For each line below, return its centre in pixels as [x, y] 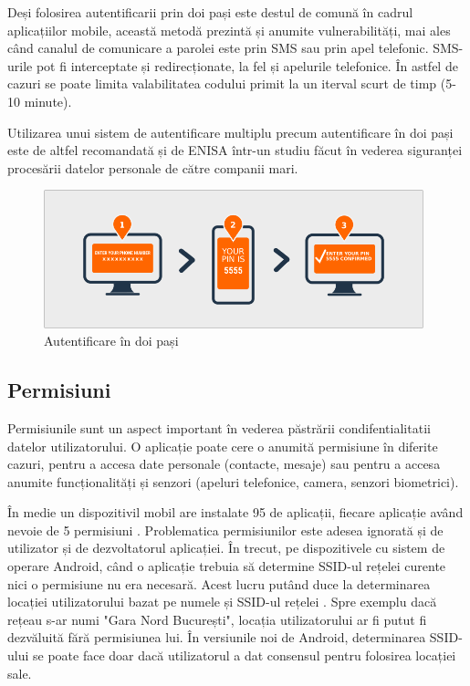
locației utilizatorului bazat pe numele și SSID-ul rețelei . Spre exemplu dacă [222, 602]
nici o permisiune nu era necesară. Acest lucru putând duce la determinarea [219, 583]
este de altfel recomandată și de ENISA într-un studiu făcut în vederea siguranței [235, 150]
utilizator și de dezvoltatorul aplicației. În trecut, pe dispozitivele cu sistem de [226, 548]
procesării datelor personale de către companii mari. [153, 167]
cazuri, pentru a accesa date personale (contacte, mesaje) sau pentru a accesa [224, 464]
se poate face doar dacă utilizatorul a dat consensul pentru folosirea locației [245, 655]
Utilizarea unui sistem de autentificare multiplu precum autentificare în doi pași [230, 132]
